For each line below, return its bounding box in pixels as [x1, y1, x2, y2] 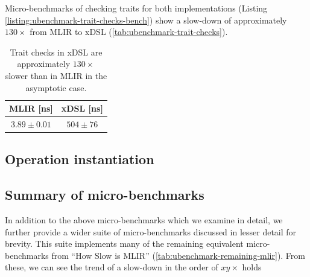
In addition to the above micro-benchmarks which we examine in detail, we [5, 214, 283, 226]
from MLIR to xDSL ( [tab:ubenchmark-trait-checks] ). [30, 25, 228, 38]
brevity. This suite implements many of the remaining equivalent [5, 237, 244, 250]
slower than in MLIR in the [5, 69, 107, 81]
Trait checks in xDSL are [10, 45, 103, 58]
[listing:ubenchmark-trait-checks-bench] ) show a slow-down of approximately [5, 13, 287, 26]
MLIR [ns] [9, 102, 53, 115]
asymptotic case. [25, 81, 87, 94]
